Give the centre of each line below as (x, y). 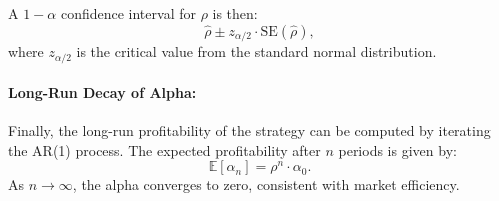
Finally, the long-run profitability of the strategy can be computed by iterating (249, 130)
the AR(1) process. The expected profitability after (164, 149)
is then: (235, 13)
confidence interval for (128, 13)
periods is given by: (397, 149)
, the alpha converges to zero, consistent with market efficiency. (266, 184)
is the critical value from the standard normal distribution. (256, 51)
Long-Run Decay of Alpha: (102, 92)
